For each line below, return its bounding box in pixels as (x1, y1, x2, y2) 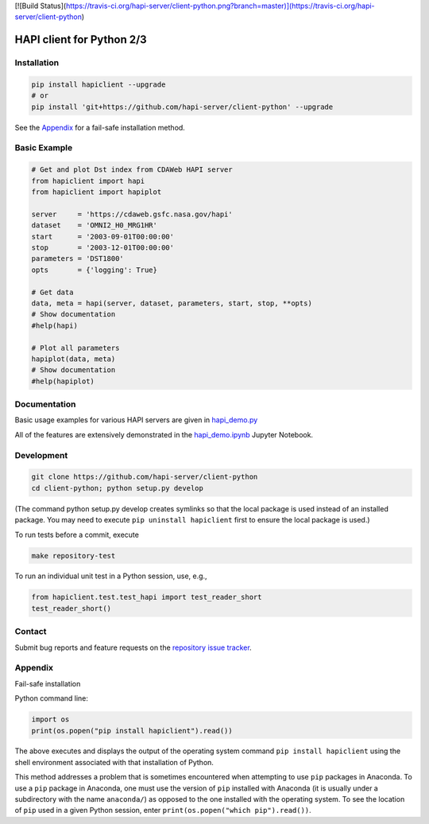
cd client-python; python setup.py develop (31, 484, 204, 492)
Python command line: (14, 694, 89, 703)
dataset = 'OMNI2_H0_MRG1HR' (31, 221, 158, 230)
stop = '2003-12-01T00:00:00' (31, 243, 175, 252)
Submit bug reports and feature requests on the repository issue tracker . (14, 643, 252, 652)
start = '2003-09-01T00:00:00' (31, 231, 175, 241)
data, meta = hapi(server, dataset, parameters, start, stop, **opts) (31, 298, 313, 308)
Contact (14, 626, 47, 637)
